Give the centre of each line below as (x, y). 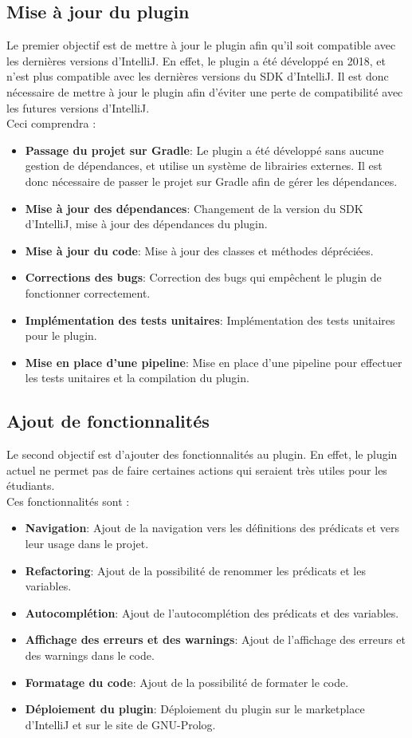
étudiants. (31, 485)
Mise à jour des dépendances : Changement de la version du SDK (194, 208)
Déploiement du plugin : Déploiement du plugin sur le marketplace (195, 709)
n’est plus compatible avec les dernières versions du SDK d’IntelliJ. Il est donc (198, 76)
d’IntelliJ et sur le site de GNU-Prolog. (120, 724)
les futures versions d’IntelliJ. (78, 107)
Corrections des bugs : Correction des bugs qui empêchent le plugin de (203, 277)
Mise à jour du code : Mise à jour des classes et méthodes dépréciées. (199, 250)
